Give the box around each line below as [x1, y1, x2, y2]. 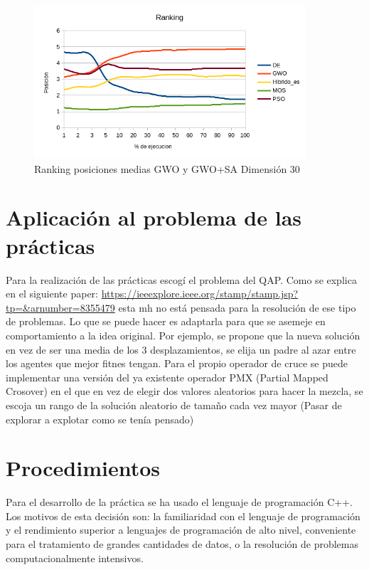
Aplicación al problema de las [6, 203, 302, 232]
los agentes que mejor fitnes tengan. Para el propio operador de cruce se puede [6, 356, 348, 371]
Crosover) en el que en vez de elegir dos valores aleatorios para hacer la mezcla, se [6, 384, 363, 399]
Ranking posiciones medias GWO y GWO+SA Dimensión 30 [34, 161, 300, 176]
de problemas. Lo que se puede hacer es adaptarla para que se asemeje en [6, 314, 326, 329]
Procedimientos [6, 453, 161, 482]
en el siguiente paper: [6, 286, 99, 301]
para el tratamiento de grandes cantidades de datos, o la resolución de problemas [6, 537, 359, 551]
